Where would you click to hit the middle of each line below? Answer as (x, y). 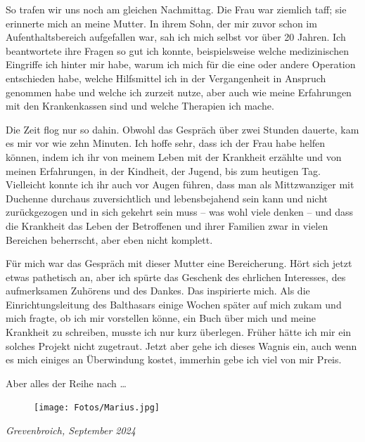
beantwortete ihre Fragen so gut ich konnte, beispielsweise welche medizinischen (177, 50)
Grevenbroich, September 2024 (71, 430)
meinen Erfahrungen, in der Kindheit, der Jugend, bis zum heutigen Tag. (163, 170)
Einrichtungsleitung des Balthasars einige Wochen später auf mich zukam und (174, 304)
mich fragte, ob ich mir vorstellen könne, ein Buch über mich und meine (161, 318)
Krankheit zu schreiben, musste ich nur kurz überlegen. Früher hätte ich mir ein (179, 332)
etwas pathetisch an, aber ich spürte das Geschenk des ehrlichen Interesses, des (176, 277)
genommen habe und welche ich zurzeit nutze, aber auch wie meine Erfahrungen (179, 92)
